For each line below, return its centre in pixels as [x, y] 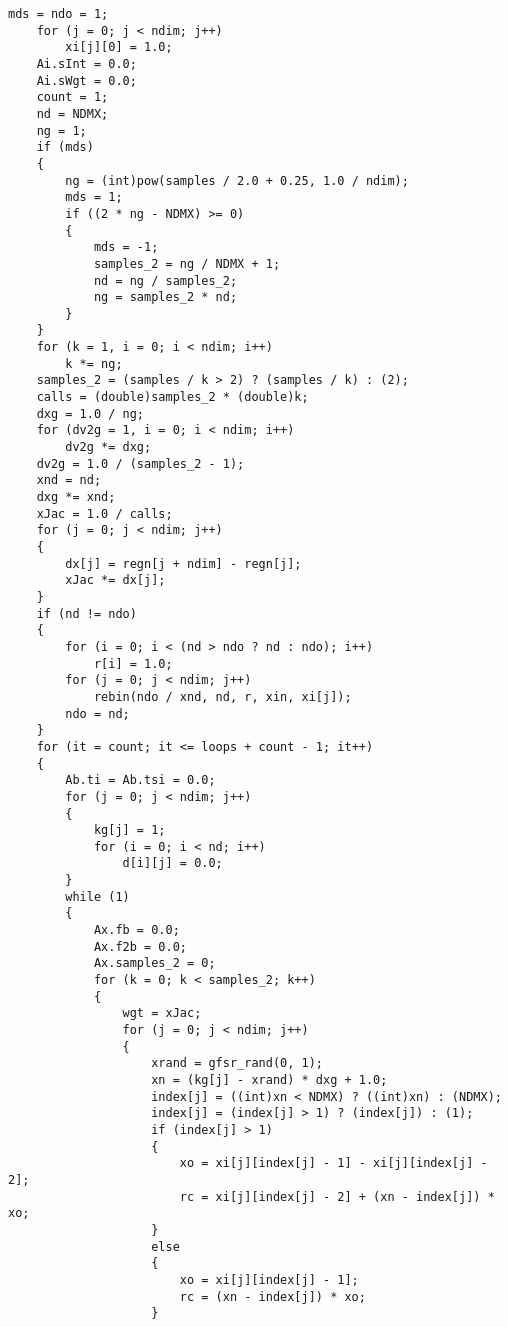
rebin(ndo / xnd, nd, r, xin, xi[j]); [222, 696]
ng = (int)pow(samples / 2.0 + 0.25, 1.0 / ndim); [237, 180]
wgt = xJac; [162, 1013]
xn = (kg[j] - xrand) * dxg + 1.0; [269, 1080]
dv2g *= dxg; [108, 447]
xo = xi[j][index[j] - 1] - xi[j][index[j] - [333, 1163]
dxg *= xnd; [76, 497]
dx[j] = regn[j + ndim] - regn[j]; [183, 563]
